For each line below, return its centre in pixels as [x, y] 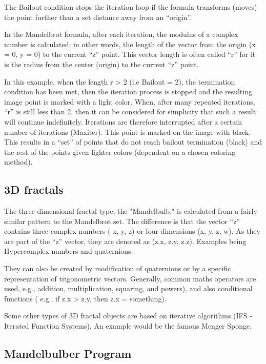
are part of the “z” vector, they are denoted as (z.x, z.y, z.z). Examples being [125, 241]
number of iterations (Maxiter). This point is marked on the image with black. [128, 132]
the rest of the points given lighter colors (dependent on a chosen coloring [120, 151]
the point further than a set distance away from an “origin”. [98, 17]
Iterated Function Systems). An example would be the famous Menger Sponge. [128, 326]
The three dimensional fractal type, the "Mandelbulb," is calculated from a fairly [131, 211]
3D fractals [34, 189]
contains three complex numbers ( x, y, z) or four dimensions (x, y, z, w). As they [132, 231]
